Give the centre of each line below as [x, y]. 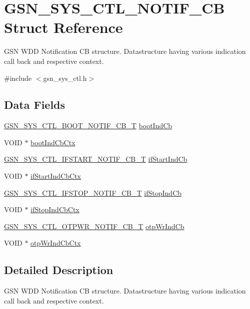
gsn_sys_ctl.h [65, 78]
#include [18, 78]
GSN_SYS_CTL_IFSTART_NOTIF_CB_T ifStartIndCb [96, 159]
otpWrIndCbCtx [56, 243]
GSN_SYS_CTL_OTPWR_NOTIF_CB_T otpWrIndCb [94, 226]
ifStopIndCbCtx [55, 209]
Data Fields [35, 105]
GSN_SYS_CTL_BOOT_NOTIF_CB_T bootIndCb [88, 126]
